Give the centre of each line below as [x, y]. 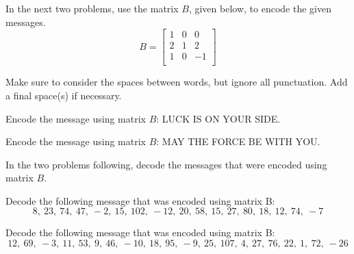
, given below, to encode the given [260, 8]
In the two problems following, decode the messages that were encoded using [166, 164]
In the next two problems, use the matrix [92, 8]
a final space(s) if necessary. [64, 95]
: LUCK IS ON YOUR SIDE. [218, 118]
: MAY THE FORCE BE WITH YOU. [238, 141]
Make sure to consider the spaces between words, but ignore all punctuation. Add [177, 82]
